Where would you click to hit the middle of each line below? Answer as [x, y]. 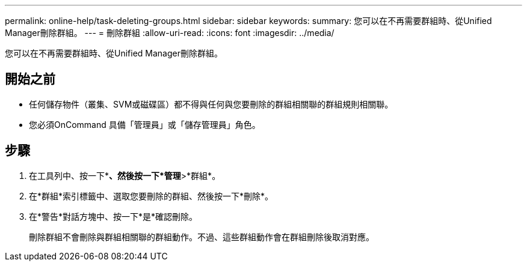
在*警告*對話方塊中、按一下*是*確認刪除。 [113, 216]
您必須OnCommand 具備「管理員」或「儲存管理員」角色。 [145, 124]
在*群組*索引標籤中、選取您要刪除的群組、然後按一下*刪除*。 [151, 196]
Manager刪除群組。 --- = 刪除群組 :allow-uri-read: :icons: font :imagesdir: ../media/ [170, 33]
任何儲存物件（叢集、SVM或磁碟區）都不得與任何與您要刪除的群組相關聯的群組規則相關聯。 [211, 104]
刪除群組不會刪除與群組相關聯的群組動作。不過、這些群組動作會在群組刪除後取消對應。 [202, 237]
